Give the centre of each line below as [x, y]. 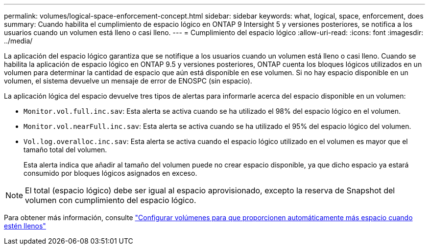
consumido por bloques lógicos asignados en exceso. [110, 173]
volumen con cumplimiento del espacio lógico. [111, 200]
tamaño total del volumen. [65, 150]
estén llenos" [25, 226]
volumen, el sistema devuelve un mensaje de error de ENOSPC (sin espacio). [128, 81]
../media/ [18, 41]
